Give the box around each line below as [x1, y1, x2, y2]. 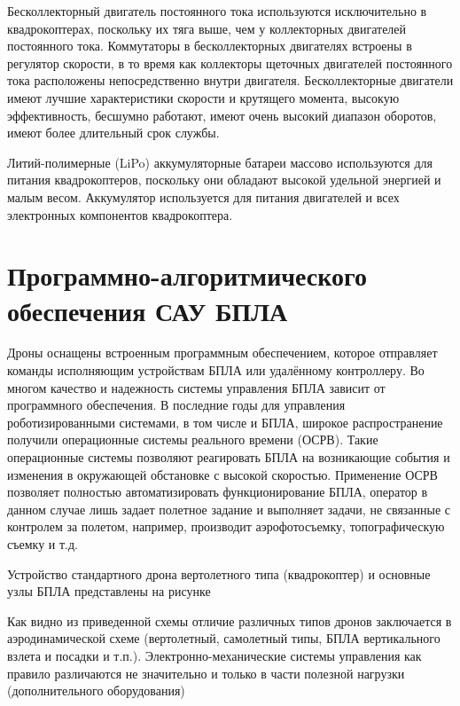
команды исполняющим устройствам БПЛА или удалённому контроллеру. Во [7, 361, 425, 380]
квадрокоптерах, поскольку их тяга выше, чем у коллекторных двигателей [7, 19, 407, 37]
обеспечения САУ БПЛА [7, 292, 288, 328]
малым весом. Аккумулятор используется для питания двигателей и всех [7, 187, 400, 206]
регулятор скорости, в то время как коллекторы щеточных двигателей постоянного [7, 53, 453, 72]
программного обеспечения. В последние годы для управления [7, 396, 346, 414]
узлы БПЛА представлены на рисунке [7, 582, 211, 600]
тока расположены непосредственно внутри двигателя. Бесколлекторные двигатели [7, 71, 454, 90]
